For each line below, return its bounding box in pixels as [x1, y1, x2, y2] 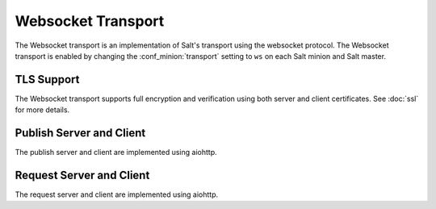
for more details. [15, 105, 70, 115]
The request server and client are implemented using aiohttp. [15, 190, 219, 199]
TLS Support [15, 73, 80, 86]
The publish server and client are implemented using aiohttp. [15, 148, 217, 157]
